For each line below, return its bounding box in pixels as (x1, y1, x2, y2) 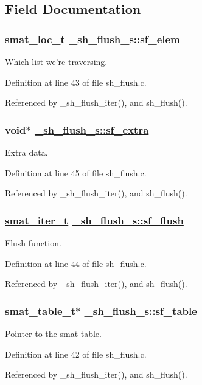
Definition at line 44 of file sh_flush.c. (5, 257, 147, 269)
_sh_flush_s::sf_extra (34, 122, 149, 137)
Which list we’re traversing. (5, 55, 108, 68)
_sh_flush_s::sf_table (84, 303, 197, 318)
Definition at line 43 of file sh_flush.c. (5, 75, 147, 88)
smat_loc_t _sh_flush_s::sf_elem (5, 31, 180, 46)
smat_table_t (5, 303, 76, 318)
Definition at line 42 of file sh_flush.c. (5, 347, 147, 360)
